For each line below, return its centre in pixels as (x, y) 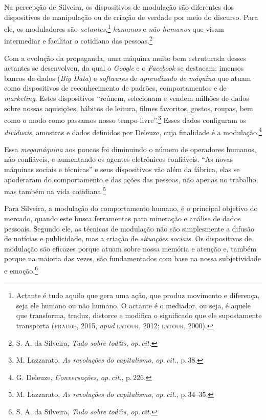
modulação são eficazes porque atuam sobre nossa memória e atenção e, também (130, 248)
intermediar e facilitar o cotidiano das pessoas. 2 (78, 40)
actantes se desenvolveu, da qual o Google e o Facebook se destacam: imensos (124, 68)
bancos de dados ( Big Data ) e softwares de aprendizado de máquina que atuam (128, 78)
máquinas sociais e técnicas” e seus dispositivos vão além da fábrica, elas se (122, 169)
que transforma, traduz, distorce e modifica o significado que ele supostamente (139, 315)
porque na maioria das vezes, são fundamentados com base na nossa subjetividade (132, 258)
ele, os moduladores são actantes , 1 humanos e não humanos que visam (114, 28)
